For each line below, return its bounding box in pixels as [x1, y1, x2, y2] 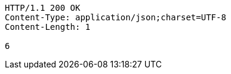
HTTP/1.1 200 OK [5, 3, 81, 13]
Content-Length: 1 [5, 22, 91, 32]
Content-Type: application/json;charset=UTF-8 [5, 13, 226, 22]
